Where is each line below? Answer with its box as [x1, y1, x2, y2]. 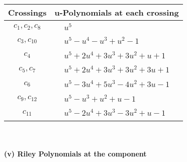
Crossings [8, 7, 47, 18]
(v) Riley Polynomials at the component [4, 148, 147, 158]
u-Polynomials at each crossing [54, 7, 179, 18]
